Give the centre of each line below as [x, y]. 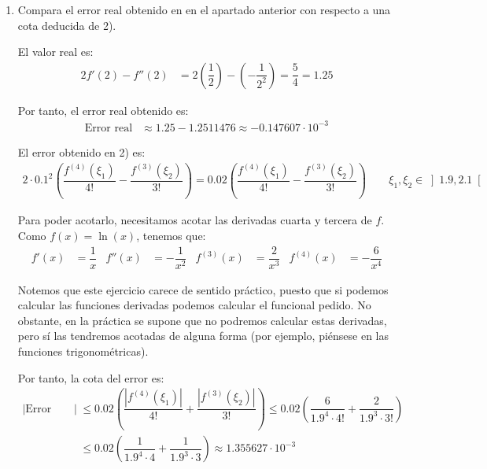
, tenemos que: [171, 235]
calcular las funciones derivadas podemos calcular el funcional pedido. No [194, 305]
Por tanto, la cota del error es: [91, 377]
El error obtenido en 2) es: [81, 151]
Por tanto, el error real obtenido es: [103, 110]
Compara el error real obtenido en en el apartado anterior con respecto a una [204, 9]
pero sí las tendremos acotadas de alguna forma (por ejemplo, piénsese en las [203, 336]
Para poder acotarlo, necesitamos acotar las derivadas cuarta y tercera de [195, 220]
